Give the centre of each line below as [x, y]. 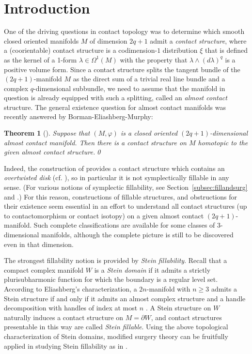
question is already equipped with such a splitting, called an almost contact [116, 98]
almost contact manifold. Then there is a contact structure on [95, 142]
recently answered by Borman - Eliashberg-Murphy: [79, 116]
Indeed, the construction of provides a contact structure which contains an [114, 168]
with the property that [154, 59]
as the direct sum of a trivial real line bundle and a [149, 79]
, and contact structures [186, 317]
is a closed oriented [149, 133]
